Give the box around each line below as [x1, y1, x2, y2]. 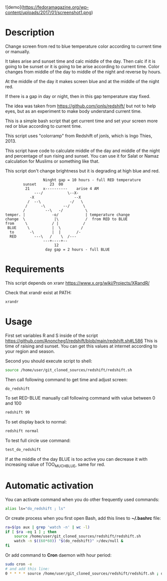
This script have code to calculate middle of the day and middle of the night [5, 148, 160, 154]
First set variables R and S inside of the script [5, 332, 98, 338]
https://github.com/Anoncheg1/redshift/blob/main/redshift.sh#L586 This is [5, 337, 158, 343]
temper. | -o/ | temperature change [5, 212, 130, 217]
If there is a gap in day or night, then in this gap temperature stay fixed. [5, 93, 151, 99]
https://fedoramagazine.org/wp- [22, 4, 89, 10]
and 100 [5, 400, 22, 407]
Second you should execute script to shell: [5, 358, 92, 364]
